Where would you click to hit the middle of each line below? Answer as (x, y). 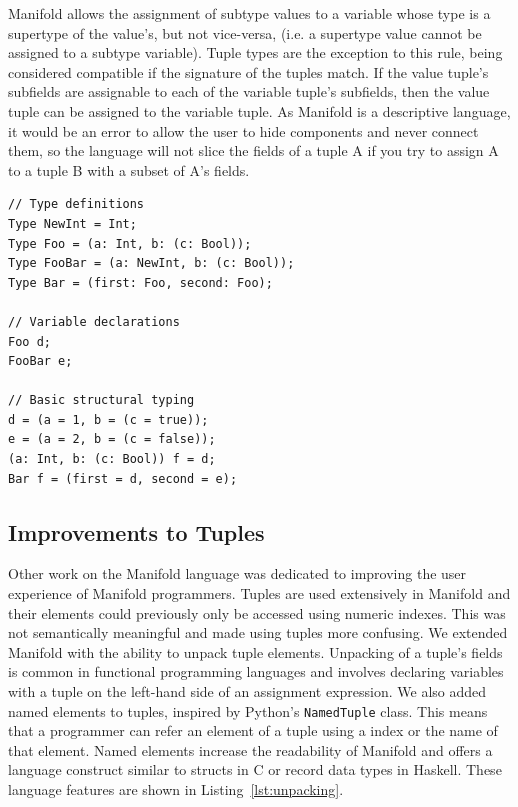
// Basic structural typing (101, 400)
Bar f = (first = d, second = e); (123, 478)
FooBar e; (40, 361)
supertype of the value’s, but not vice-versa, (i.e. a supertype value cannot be (245, 32)
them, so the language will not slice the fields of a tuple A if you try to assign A (253, 150)
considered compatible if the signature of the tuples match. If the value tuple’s (248, 71)
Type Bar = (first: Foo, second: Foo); (140, 282)
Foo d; (29, 341)
